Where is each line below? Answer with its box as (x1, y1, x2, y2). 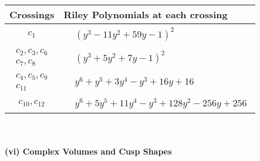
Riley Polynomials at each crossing (63, 8, 228, 21)
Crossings (9, 8, 55, 21)
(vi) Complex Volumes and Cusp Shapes (5, 145, 172, 157)
